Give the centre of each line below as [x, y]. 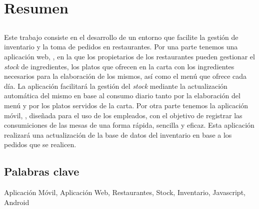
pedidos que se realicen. [40, 144]
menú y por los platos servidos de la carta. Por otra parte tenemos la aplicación [126, 105]
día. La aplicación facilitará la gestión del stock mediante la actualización [116, 86]
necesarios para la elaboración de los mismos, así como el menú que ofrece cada [125, 76]
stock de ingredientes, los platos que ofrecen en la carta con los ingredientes [119, 66]
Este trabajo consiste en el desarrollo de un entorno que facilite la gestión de [121, 37]
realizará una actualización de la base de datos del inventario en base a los [118, 134]
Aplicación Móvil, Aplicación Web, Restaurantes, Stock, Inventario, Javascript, [125, 192]
